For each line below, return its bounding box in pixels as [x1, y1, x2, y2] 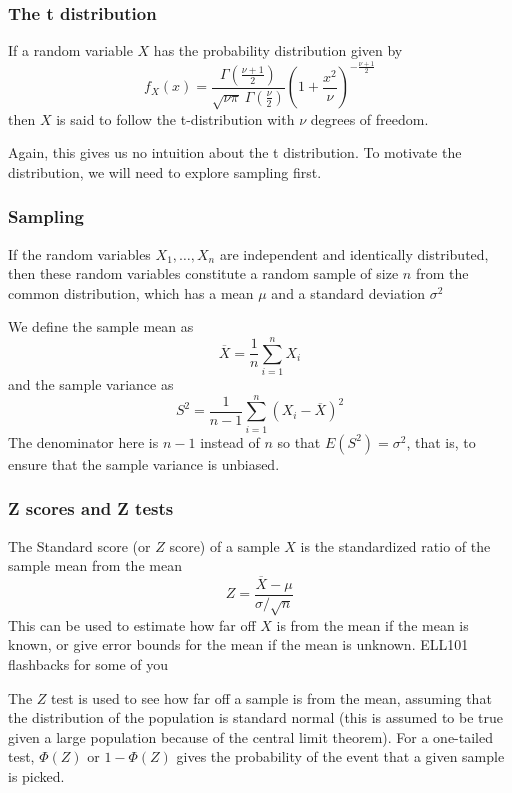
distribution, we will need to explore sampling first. [8, 161, 322, 182]
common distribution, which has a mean [8, 282, 254, 303]
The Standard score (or [8, 535, 151, 556]
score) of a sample [169, 535, 280, 556]
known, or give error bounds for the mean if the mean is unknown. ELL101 [8, 634, 469, 655]
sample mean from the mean [8, 555, 182, 576]
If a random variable [8, 40, 133, 61]
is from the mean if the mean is [276, 614, 469, 635]
